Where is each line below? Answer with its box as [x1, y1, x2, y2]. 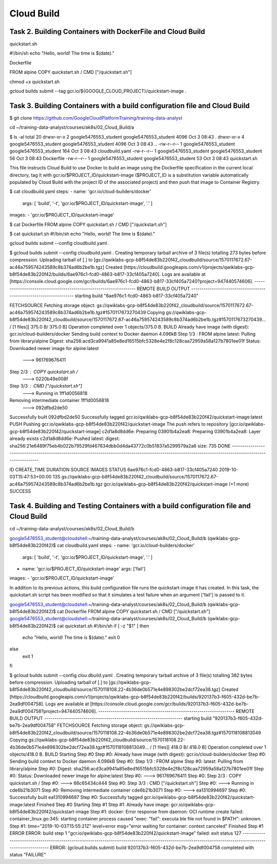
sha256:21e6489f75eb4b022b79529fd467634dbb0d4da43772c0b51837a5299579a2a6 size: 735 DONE [9, 443, 231, 449]
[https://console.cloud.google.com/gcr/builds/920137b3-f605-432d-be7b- [90, 701, 249, 707]
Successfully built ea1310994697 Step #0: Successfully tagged [9, 794, 143, 800]
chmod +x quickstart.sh [9, 79, 60, 85]
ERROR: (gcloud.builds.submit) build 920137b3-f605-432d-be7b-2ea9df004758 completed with [50, 844, 254, 851]
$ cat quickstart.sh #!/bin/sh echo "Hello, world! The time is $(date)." [9, 231, 155, 237]
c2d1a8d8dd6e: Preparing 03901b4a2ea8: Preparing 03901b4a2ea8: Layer [102, 428, 261, 434]
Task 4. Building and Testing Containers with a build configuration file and [9, 501, 251, 510]
